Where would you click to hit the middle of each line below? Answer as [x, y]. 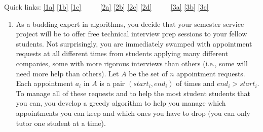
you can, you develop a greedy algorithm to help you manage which [121, 103]
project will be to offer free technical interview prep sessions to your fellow [131, 34]
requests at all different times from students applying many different [122, 53]
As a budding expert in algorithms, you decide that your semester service [130, 24]
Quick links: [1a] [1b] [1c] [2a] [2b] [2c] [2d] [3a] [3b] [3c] [106, 7]
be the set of [148, 73]
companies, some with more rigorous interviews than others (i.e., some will [132, 63]
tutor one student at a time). [61, 123]
